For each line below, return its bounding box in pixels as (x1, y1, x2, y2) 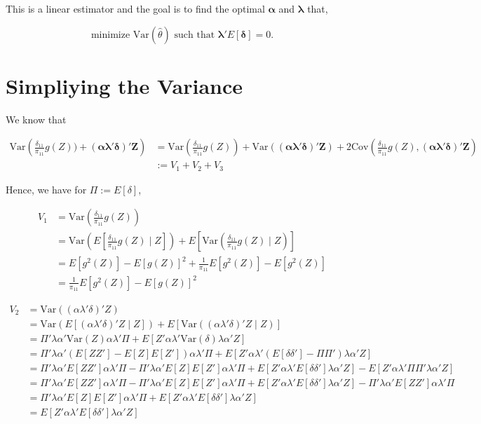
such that (174, 29, 215, 40)
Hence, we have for (6, 182, 87, 196)
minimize (90, 29, 130, 40)
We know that (6, 111, 67, 126)
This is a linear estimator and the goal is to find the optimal (6, 1, 265, 15)
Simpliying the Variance (6, 71, 243, 100)
